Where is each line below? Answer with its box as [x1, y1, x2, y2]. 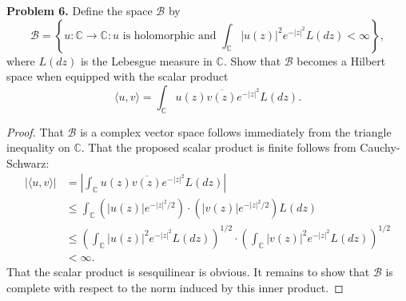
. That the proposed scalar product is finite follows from [81, 139, 356, 156]
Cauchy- [360, 139, 400, 156]
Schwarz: [6, 154, 50, 171]
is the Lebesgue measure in [80, 52, 213, 69]
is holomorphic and [122, 30, 217, 42]
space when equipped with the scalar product [6, 68, 229, 85]
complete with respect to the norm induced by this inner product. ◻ [6, 279, 344, 295]
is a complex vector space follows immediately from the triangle [80, 123, 392, 140]
